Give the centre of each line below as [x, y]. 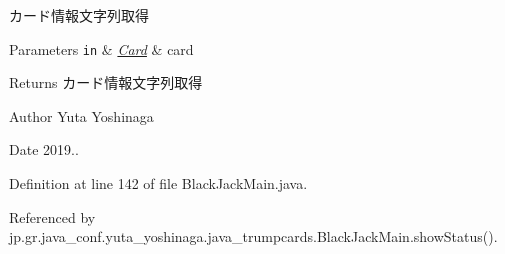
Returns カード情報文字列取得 [106, 82]
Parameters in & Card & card [101, 48]
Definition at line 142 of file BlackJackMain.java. [158, 183]
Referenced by [52, 216]
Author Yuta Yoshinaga [81, 115]
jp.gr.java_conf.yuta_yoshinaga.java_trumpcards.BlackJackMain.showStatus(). [253, 236]
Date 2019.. [44, 149]
